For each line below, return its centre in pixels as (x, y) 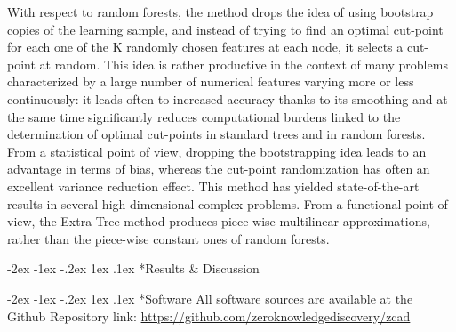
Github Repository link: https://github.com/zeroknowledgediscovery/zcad (209, 316)
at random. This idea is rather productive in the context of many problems (244, 64)
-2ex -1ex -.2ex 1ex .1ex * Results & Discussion (133, 268)
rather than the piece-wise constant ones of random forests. (168, 238)
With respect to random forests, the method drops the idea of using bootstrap (220, 12)
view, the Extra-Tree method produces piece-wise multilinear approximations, (219, 221)
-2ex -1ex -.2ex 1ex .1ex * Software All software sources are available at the (210, 298)
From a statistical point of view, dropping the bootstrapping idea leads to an (217, 151)
